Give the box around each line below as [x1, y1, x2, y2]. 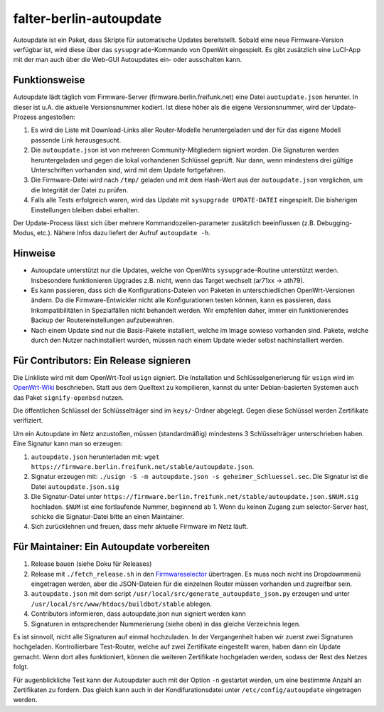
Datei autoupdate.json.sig [31, 482, 120, 491]
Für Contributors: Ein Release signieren [13, 354, 191, 366]
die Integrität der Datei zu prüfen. [31, 185, 129, 194]
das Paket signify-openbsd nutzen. [13, 393, 124, 402]
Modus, [13, 229, 36, 237]
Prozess [13, 113, 37, 121]
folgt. [13, 663, 28, 671]
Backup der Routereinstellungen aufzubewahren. [31, 316, 174, 324]
